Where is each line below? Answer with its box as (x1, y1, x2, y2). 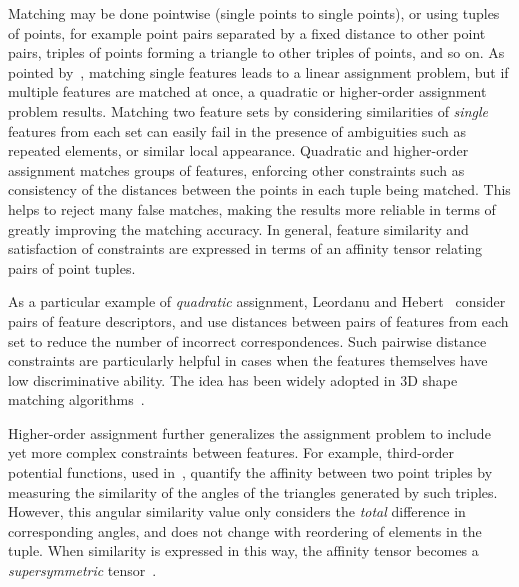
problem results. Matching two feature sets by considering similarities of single (8, 100, 488, 121)
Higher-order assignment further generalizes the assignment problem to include (8, 422, 491, 443)
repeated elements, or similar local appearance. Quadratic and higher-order (8, 140, 469, 161)
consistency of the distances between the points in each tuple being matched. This (8, 179, 511, 200)
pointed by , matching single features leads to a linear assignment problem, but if (8, 61, 509, 82)
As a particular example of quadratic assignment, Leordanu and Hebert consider (8, 291, 506, 312)
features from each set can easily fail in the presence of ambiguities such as (8, 120, 466, 141)
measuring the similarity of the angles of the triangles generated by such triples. (8, 481, 498, 502)
